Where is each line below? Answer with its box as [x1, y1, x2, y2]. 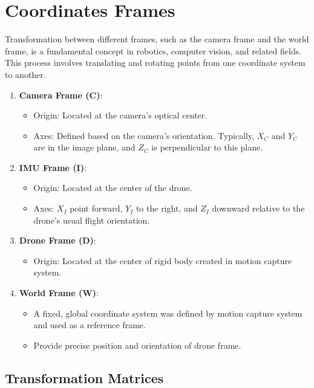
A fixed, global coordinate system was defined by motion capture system [33, 306, 303, 319]
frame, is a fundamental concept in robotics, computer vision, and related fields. [5, 44, 302, 57]
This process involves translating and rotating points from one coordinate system [5, 56, 306, 69]
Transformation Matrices [5, 368, 164, 387]
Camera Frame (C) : [19, 88, 103, 101]
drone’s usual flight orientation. [33, 213, 150, 226]
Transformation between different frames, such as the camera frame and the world [5, 33, 309, 45]
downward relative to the [212, 202, 305, 215]
